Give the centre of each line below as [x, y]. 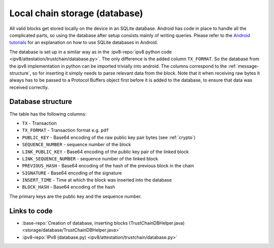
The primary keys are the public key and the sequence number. [76, 196]
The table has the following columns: [48, 114]
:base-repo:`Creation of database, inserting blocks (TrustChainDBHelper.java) [103, 223]
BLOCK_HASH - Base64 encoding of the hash [68, 187]
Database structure [41, 102]
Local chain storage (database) [76, 13]
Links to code [31, 211]
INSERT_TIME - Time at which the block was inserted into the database [97, 180]
